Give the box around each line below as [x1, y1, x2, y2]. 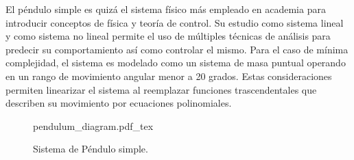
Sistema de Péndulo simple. [33, 142, 148, 156]
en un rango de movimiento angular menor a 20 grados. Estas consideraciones [5, 68, 332, 83]
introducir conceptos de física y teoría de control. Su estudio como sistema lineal [5, 15, 344, 29]
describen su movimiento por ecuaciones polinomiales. [5, 96, 232, 110]
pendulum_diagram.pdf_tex [33, 118, 154, 133]
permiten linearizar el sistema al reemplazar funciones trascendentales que [5, 82, 317, 96]
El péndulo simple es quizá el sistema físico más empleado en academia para [5, 2, 326, 16]
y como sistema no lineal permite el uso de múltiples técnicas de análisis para [5, 29, 331, 43]
